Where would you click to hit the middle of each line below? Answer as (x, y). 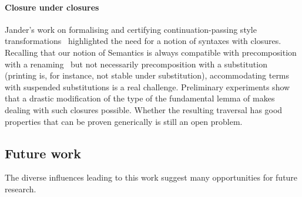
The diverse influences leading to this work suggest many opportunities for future (151, 177)
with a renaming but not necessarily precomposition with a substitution (136, 64)
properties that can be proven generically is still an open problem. (124, 121)
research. (21, 188)
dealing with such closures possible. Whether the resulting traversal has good (144, 109)
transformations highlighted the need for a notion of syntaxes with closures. (143, 41)
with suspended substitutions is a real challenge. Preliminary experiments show (147, 86)
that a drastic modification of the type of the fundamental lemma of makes (140, 98)
